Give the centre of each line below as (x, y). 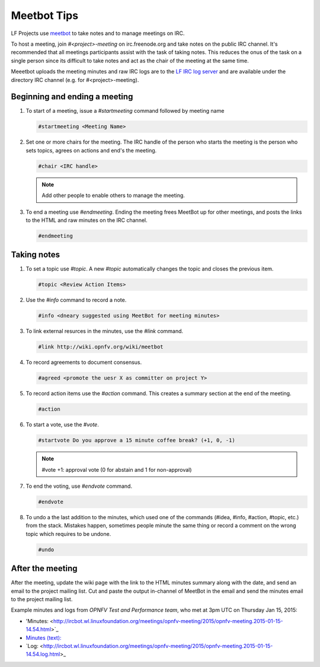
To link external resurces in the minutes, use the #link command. (105, 331)
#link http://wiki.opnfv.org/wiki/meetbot (101, 347)
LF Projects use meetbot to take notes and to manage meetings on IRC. (98, 33)
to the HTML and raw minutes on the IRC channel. (87, 220)
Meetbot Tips (45, 15)
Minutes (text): (44, 637)
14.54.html (39, 630)
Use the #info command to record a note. (76, 300)
